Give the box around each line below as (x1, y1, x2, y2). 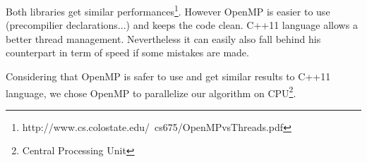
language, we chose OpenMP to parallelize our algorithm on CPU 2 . (6, 83, 296, 100)
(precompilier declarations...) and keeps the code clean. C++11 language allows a (6, 18, 358, 32)
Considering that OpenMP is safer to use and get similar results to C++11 (6, 69, 331, 84)
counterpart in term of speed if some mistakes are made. (6, 45, 249, 60)
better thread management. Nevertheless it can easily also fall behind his (6, 31, 321, 46)
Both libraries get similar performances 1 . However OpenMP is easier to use (6, 2, 330, 18)
